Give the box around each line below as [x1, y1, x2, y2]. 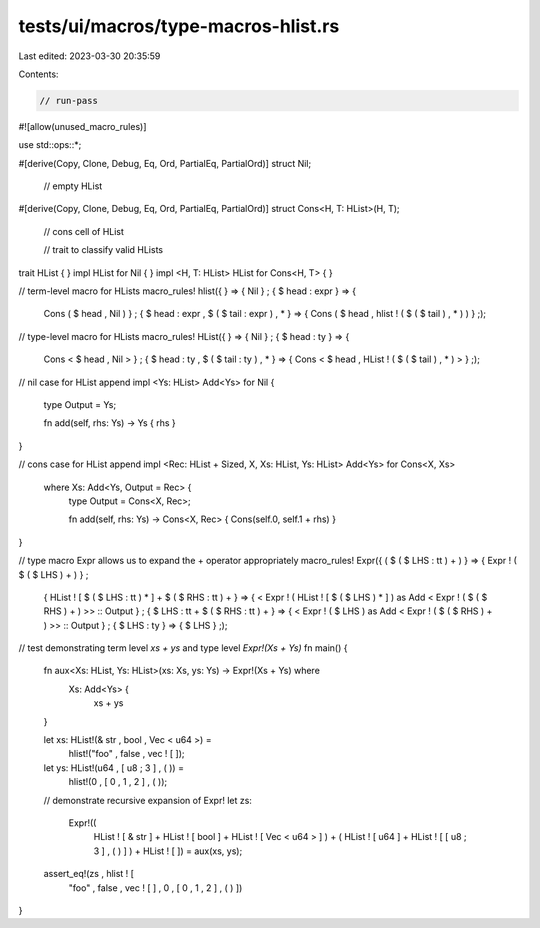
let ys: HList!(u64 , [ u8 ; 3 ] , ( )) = [43, 761, 185, 774]
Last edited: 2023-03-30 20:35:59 [18, 50, 161, 62]
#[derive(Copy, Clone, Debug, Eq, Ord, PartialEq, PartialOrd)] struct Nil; [18, 157, 312, 169]
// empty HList [43, 180, 103, 192]
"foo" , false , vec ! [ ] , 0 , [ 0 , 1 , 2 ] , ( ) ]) [68, 881, 243, 894]
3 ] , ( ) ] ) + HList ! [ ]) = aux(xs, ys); [93, 845, 243, 857]
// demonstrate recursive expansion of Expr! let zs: [43, 794, 252, 806]
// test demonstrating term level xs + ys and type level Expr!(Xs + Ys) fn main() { [18, 642, 348, 654]
